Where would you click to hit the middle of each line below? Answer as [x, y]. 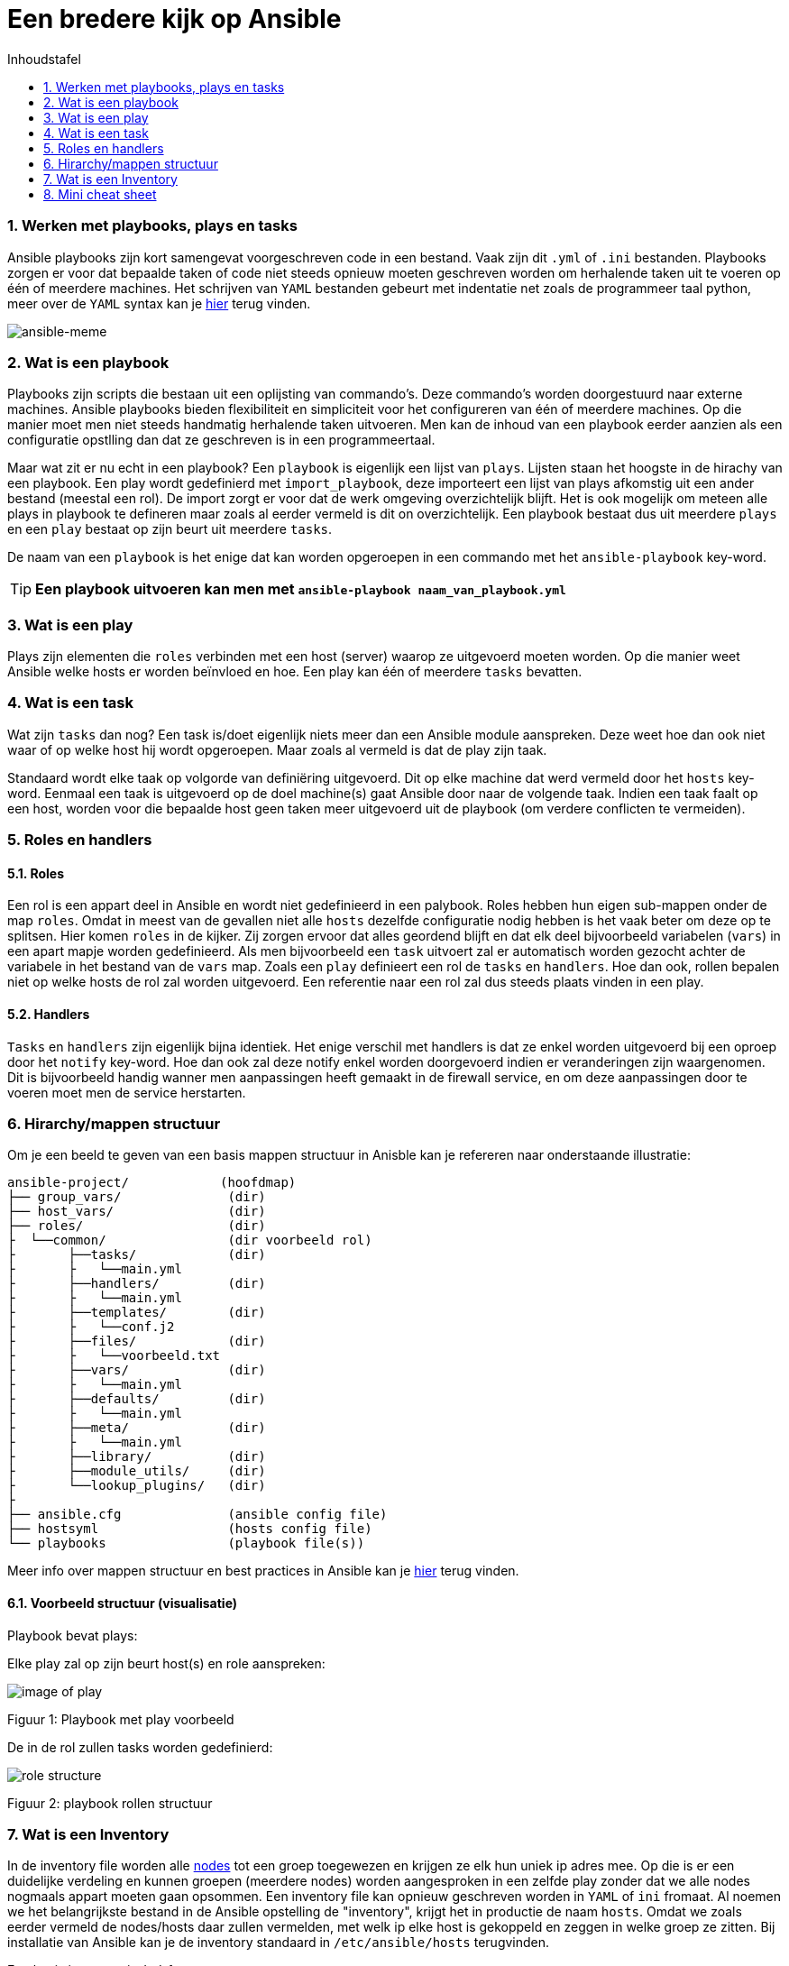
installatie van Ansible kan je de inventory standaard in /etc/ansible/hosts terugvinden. [279, 1943]
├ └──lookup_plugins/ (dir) [137, 1486]
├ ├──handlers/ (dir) [137, 1284]
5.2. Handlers [49, 1014]
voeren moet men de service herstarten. [127, 1092]
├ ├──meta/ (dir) [137, 1428]
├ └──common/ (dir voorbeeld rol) [190, 1240]
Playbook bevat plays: [73, 1635]
